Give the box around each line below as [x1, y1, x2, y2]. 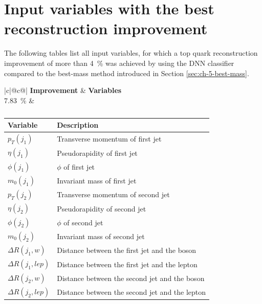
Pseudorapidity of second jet [57, 203, 146, 214]
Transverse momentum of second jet [57, 189, 170, 200]
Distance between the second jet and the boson [57, 272, 205, 283]
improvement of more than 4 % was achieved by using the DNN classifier [4, 57, 234, 68]
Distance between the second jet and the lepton [57, 287, 206, 297]
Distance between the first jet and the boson [57, 245, 196, 255]
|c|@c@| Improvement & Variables [4, 85, 122, 96]
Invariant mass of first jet [57, 175, 137, 186]
